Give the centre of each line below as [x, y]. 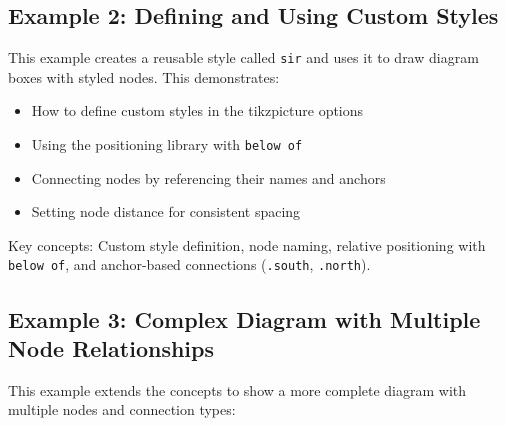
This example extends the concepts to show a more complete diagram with [237, 389]
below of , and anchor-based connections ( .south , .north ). [189, 264]
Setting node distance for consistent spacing [166, 211]
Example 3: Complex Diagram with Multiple [244, 318]
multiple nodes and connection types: [122, 409]
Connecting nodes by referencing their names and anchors [208, 177]
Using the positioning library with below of [167, 144]
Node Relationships [111, 347]
